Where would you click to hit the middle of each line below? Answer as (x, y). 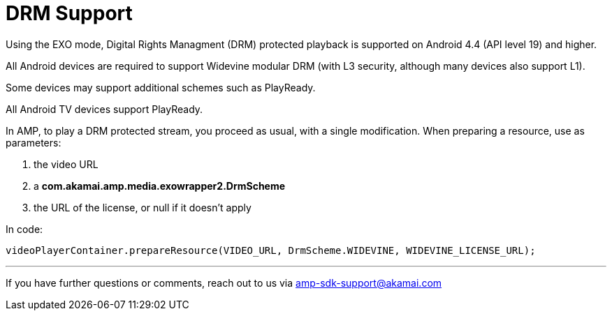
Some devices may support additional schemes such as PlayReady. (161, 87)
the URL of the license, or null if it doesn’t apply (143, 207)
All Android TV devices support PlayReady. (104, 109)
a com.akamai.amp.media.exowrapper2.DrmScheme (160, 186)
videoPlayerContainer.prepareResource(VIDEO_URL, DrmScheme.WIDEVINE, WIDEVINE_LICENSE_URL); (271, 250)
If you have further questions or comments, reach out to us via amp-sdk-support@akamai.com (224, 283)
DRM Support (69, 13)
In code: (24, 229)
